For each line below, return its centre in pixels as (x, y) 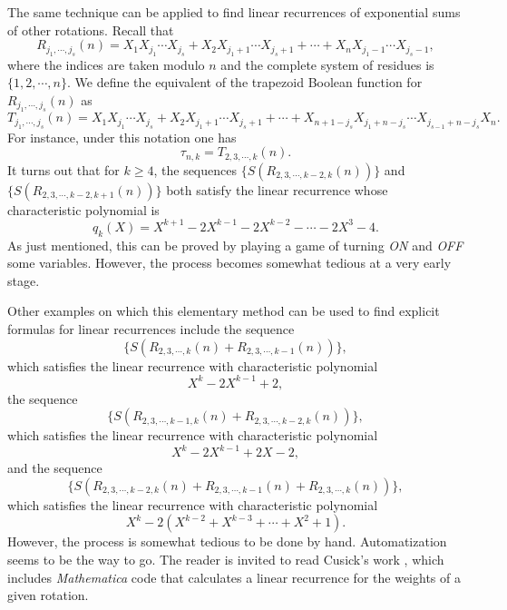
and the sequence (55, 468)
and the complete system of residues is (327, 64)
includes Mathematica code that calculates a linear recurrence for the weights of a (234, 577)
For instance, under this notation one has (122, 137)
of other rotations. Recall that (91, 30)
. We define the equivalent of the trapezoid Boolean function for (244, 82)
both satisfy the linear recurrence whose (277, 189)
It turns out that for (63, 169)
